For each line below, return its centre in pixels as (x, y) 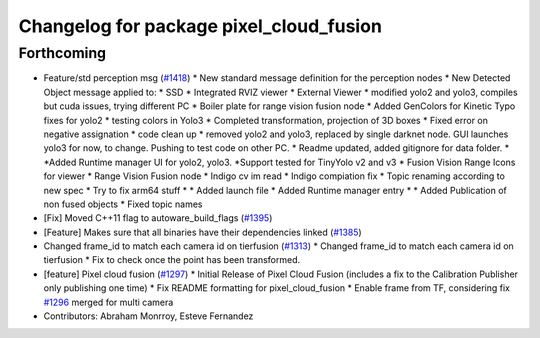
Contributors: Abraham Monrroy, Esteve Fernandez (148, 316)
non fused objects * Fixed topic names (123, 204)
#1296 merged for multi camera (108, 302)
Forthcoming (62, 53)
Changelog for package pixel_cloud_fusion (200, 26)
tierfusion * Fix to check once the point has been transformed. (171, 260)
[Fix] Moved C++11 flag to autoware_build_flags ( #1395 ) (158, 218)
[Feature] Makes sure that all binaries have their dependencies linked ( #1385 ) (202, 232)
